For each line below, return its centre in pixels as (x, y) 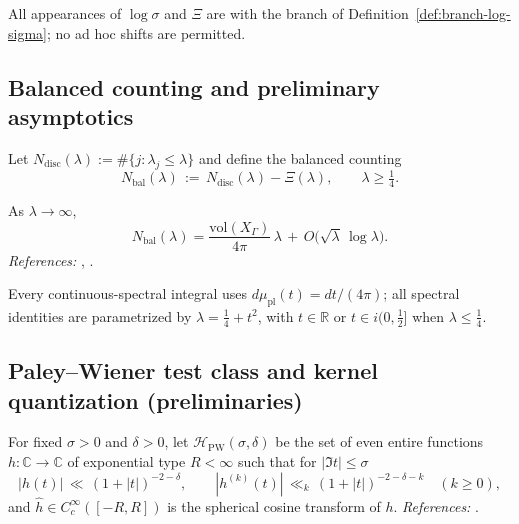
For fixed (35, 441)
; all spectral (421, 293)
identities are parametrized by (100, 315)
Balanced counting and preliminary (194, 86)
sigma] (27, 32)
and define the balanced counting (300, 157)
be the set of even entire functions (379, 441)
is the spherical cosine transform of (274, 505)
